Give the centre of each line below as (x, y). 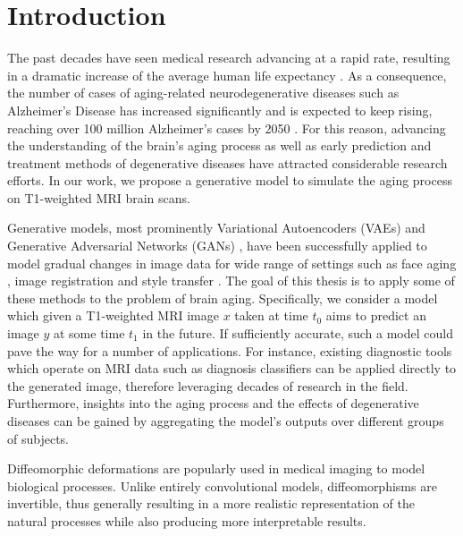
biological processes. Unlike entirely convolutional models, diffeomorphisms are (222, 485)
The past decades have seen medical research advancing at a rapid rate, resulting (229, 58)
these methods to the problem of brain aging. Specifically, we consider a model (223, 298)
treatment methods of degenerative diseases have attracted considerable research (227, 162)
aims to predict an (376, 315)
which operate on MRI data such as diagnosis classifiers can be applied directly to (232, 368)
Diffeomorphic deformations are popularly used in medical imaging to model (216, 468)
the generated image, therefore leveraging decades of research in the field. (208, 385)
